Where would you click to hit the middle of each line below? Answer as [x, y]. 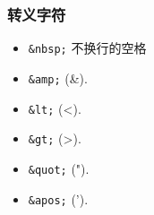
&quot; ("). [59, 168]
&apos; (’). [58, 198]
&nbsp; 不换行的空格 [87, 48]
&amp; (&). [58, 77]
